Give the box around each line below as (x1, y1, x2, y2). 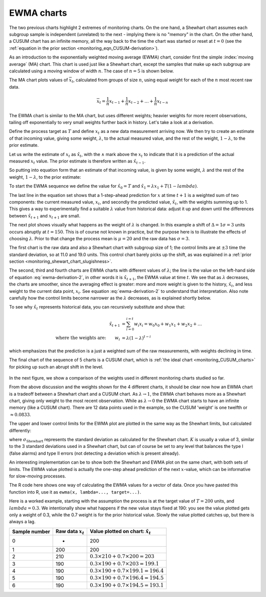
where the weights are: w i (55, 335, 120, 342)
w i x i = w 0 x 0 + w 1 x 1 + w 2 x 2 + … (133, 321, 202, 328)
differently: (9, 427, 32, 433)
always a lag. (9, 519, 36, 525)
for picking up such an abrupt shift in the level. (9, 364, 103, 370)
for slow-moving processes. (9, 473, 66, 479)
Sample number (12, 528, 50, 535)
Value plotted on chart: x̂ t (90, 528, 151, 535)
